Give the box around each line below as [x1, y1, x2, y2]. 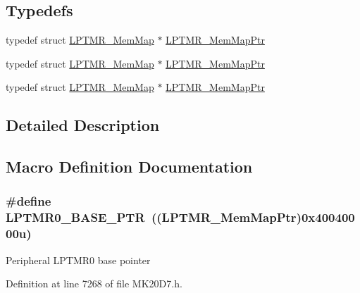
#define [6, 192, 51, 210]
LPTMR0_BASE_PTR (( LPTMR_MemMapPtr [6, 208, 297, 226]
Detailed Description [6, 114, 160, 136]
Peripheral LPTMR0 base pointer [6, 252, 151, 267]
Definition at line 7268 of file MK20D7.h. [6, 276, 182, 291]
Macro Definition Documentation [6, 156, 253, 177]
